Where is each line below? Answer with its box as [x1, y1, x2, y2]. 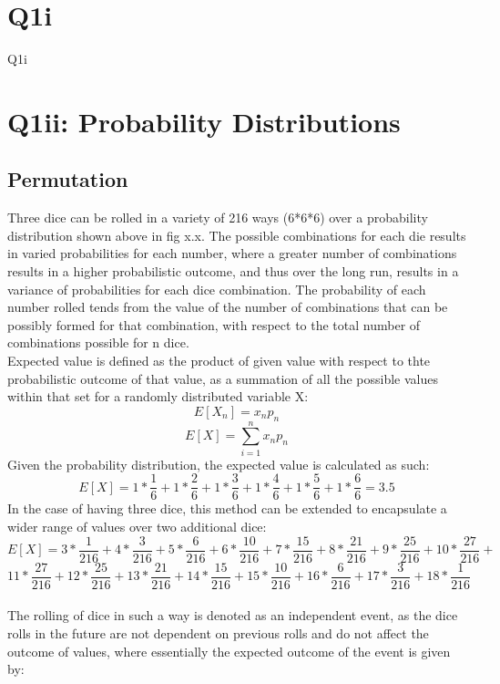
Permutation [7, 165, 128, 193]
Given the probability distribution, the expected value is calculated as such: [7, 454, 430, 473]
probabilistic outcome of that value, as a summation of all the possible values [7, 368, 438, 388]
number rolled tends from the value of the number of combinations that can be [7, 297, 448, 316]
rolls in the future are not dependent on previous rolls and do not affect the [7, 623, 429, 642]
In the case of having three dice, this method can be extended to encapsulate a [7, 499, 447, 518]
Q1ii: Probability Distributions [7, 102, 401, 140]
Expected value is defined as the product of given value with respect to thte [7, 351, 431, 370]
